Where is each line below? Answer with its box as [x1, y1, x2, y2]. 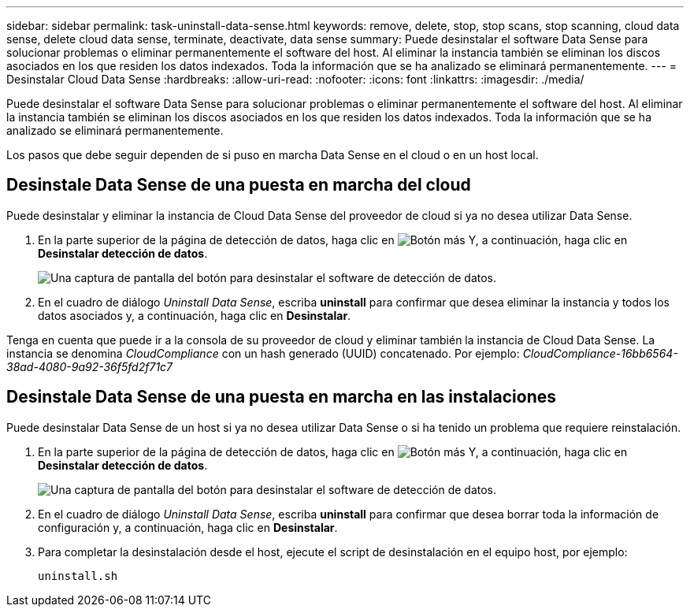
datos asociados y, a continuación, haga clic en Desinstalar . [38, 308, 351, 322]
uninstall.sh [38, 569, 118, 582]
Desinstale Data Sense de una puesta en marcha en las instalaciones [6, 387, 556, 407]
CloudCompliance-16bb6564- [522, 346, 678, 360]
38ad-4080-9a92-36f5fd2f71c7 [6, 359, 173, 373]
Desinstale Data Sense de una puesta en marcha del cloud [6, 175, 471, 195]
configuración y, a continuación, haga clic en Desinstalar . [38, 520, 338, 534]
